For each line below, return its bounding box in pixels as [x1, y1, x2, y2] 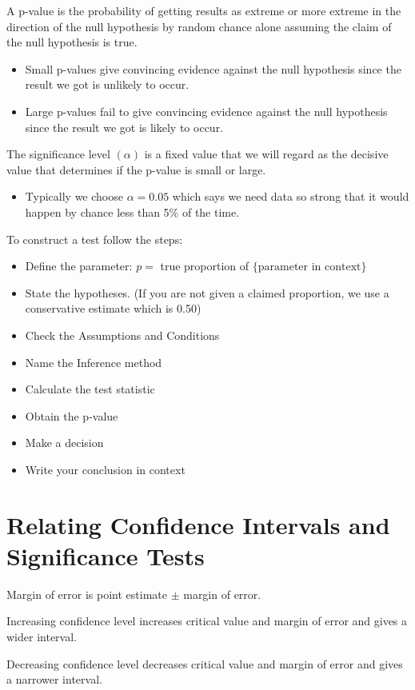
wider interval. [6, 628, 77, 644]
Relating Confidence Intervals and [6, 508, 390, 540]
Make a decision [25, 434, 104, 451]
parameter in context [257, 261, 361, 273]
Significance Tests [6, 539, 205, 572]
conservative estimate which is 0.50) [25, 300, 202, 317]
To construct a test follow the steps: [6, 230, 183, 247]
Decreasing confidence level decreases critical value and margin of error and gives [6, 655, 403, 672]
